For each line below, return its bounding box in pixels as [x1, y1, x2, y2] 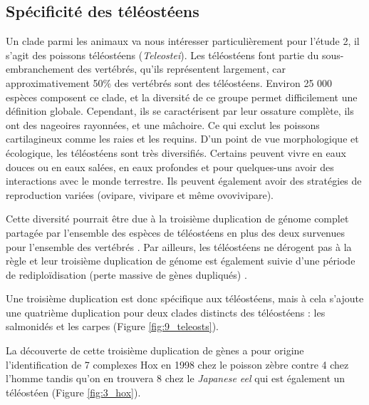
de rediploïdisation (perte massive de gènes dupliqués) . [6, 267, 247, 282]
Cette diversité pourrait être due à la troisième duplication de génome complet [6, 211, 349, 226]
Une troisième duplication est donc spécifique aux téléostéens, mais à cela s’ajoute [6, 291, 364, 306]
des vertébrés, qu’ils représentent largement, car [77, 61, 286, 76]
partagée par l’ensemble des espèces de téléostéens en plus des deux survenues [6, 225, 345, 240]
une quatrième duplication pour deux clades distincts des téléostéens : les [6, 304, 326, 319]
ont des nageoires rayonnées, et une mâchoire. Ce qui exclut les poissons [6, 117, 320, 132]
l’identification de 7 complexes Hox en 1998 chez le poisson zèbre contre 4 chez [6, 357, 349, 371]
